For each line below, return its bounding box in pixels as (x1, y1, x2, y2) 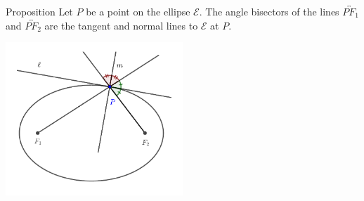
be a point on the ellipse (86, 4, 190, 18)
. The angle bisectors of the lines (199, 4, 339, 18)
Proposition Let (6, 4, 73, 18)
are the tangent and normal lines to (44, 18, 198, 32)
